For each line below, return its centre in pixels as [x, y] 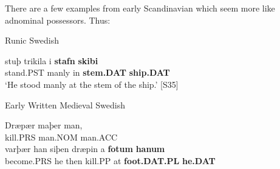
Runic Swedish [32, 40]
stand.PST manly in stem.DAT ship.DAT [87, 72]
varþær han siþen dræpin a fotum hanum [85, 149]
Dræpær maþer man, [44, 125]
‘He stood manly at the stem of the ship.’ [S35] [92, 84]
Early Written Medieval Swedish [65, 104]
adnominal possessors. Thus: [58, 20]
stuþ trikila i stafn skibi [52, 60]
